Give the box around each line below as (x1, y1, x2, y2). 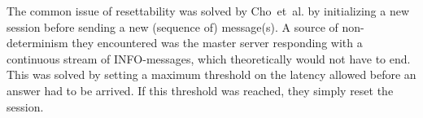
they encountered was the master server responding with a (72, 34, 363, 51)
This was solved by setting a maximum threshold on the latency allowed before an (7, 66, 416, 83)
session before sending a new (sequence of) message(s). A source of (7, 18, 338, 35)
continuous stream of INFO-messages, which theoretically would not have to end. (7, 50, 411, 67)
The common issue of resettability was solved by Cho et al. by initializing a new (7, 2, 410, 19)
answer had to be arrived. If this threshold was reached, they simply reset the (7, 81, 394, 98)
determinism (7, 34, 68, 51)
